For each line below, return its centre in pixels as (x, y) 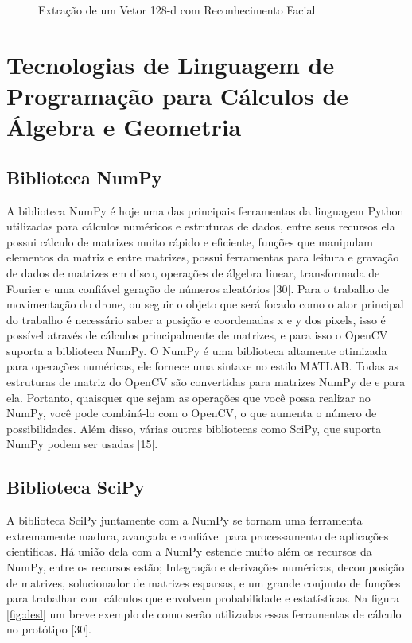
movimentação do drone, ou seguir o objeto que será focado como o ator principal (205, 304)
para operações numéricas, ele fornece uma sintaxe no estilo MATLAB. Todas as (202, 366)
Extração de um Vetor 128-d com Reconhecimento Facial (177, 10)
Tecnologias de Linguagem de (171, 64)
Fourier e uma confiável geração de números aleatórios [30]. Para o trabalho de (198, 288)
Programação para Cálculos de (178, 95)
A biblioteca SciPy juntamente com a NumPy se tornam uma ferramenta (185, 520)
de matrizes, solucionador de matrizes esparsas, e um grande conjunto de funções (204, 582)
